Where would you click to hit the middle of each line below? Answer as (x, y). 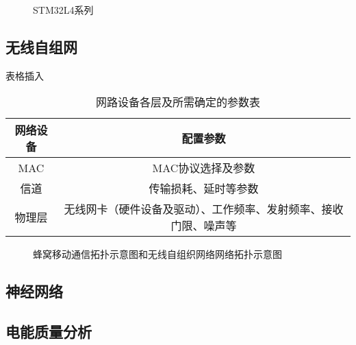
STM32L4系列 (63, 10)
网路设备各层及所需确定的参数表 (178, 102)
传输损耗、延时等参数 (204, 189)
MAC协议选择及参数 (204, 168)
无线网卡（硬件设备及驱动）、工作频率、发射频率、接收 (204, 209)
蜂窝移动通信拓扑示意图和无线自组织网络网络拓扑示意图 (157, 254)
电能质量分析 (49, 332)
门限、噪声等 (204, 226)
